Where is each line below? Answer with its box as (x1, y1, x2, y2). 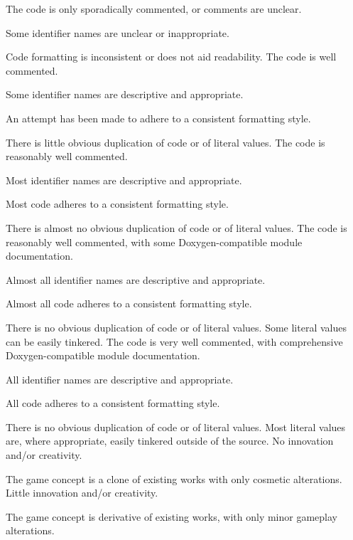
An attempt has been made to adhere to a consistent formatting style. (6, 110, 311, 125)
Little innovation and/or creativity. (6, 485, 158, 500)
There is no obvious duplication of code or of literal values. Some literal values (6, 319, 347, 334)
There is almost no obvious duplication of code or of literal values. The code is (6, 220, 347, 235)
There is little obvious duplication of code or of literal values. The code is (6, 134, 325, 149)
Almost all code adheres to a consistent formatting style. (6, 296, 252, 311)
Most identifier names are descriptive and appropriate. (6, 172, 242, 187)
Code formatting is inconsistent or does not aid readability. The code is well (6, 49, 337, 64)
